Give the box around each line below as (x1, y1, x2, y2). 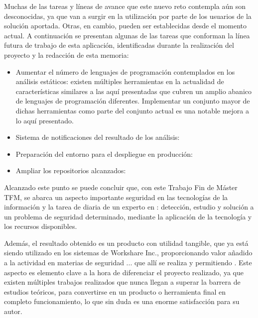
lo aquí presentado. (15, 115, 74, 125)
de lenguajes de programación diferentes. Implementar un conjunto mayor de (15, 96, 250, 106)
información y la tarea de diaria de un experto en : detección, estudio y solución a (4, 202, 254, 212)
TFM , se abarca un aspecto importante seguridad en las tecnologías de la (4, 192, 228, 202)
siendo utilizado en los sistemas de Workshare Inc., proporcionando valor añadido (4, 247, 253, 258)
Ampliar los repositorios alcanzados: (15, 165, 126, 176)
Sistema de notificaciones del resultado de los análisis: (15, 132, 180, 142)
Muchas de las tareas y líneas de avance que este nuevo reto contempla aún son (4, 1, 246, 11)
